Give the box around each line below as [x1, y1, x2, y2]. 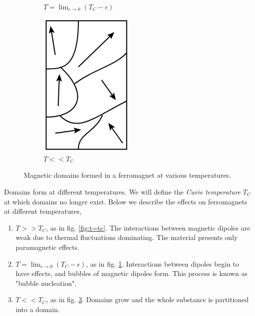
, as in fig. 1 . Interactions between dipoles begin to [86, 258, 239, 269]
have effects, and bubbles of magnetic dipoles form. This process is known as [15, 268, 248, 278]
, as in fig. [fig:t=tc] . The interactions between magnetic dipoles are [46, 222, 251, 233]
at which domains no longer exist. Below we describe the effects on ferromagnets [4, 196, 248, 206]
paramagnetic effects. [15, 241, 80, 252]
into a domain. [15, 304, 60, 314]
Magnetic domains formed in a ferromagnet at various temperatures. [24, 170, 231, 180]
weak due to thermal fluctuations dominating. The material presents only [15, 232, 238, 242]
